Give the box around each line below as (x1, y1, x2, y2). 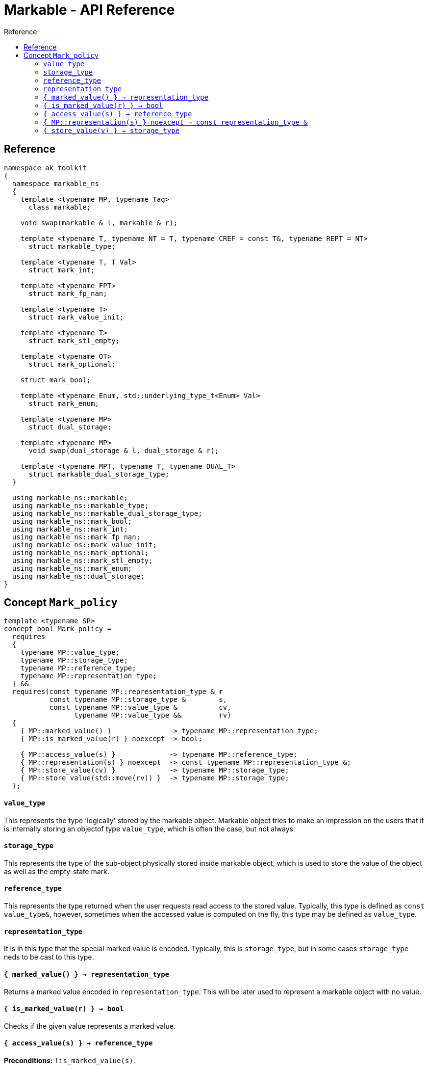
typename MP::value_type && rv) (74, 711, 231, 720)
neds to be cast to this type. (4, 953, 94, 962)
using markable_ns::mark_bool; (12, 517, 132, 525)
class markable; (28, 203, 91, 211)
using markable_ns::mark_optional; (12, 548, 149, 557)
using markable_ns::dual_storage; (12, 572, 145, 580)
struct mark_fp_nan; (28, 289, 107, 297)
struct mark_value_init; (28, 313, 124, 321)
